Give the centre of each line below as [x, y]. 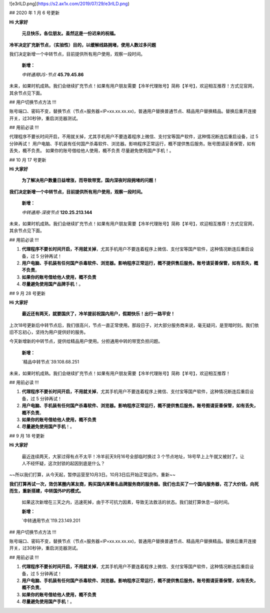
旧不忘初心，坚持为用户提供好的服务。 [49, 332]
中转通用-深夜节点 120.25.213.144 [57, 212]
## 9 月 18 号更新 [27, 435]
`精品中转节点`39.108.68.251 [50, 362]
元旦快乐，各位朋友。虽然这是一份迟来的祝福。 [70, 33]
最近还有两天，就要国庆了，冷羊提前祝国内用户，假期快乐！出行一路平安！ [98, 314]
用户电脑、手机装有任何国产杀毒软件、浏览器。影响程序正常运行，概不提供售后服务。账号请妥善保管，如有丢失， [138, 263]
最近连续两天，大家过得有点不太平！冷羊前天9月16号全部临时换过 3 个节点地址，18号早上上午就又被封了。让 [133, 456]
